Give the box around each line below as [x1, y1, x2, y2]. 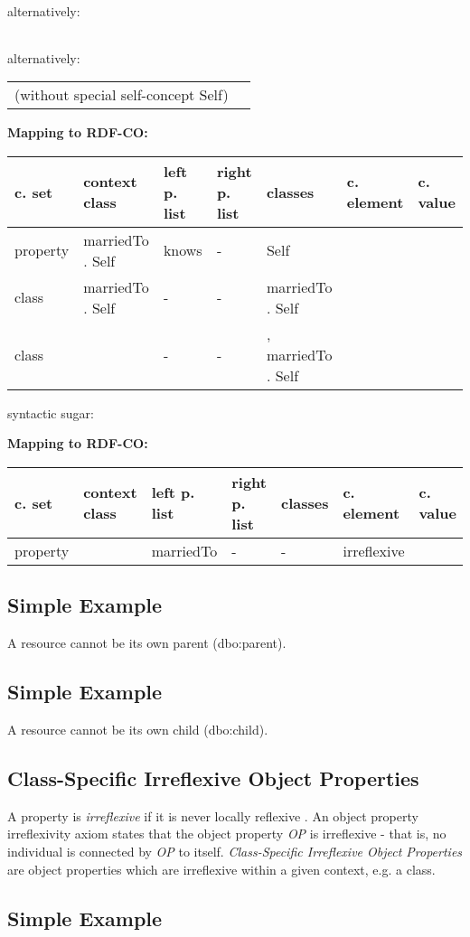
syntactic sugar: [7, 403, 94, 422]
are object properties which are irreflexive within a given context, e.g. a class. [7, 859, 436, 878]
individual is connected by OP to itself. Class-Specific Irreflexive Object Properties [7, 841, 463, 860]
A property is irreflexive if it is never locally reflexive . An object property [7, 806, 418, 825]
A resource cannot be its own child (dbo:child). [7, 719, 268, 738]
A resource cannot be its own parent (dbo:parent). [7, 633, 287, 652]
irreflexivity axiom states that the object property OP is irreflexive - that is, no [7, 824, 446, 843]
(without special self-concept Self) [14, 84, 229, 106]
